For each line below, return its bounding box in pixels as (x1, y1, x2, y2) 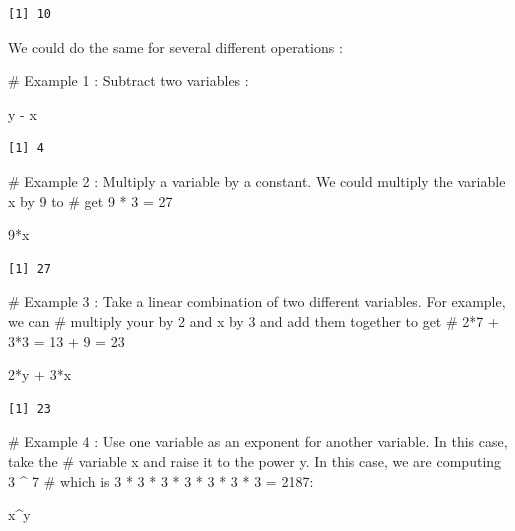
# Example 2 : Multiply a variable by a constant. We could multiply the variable (8, 170, 506, 191)
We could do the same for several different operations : (8, 36, 343, 57)
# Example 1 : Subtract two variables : (8, 70, 249, 91)
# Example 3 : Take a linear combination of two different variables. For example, (8, 291, 506, 312)
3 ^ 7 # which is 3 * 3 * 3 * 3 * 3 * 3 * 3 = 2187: (8, 470, 314, 491)
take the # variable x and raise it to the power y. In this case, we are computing (8, 450, 502, 471)
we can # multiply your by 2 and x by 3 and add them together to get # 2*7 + (8, 310, 499, 331)
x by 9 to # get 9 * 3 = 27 (8, 190, 173, 211)
